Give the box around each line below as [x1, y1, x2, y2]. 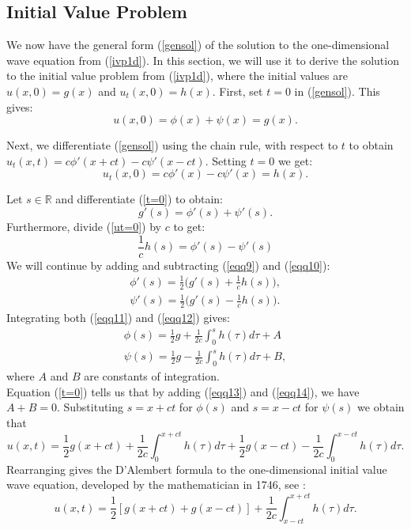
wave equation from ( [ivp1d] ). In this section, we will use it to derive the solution [6, 51, 399, 68]
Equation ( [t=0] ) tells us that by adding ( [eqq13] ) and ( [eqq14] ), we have [6, 383, 360, 399]
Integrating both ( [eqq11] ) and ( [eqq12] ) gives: [6, 309, 230, 325]
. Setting [205, 152, 247, 168]
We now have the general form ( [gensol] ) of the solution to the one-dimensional [6, 36, 390, 53]
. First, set [212, 82, 263, 99]
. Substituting [56, 399, 124, 415]
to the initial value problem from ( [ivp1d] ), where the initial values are [6, 67, 348, 84]
